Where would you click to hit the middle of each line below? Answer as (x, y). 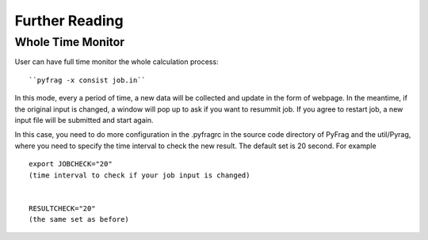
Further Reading (69, 21)
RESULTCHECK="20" (62, 208)
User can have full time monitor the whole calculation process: (117, 62)
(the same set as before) (79, 219)
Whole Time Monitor (70, 42)
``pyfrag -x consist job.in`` (88, 80)
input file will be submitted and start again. (84, 120)
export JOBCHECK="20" (71, 164)
